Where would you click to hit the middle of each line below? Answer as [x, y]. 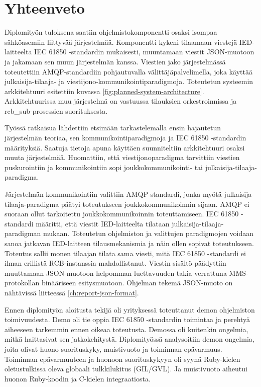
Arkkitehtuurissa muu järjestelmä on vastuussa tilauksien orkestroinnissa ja [121, 101]
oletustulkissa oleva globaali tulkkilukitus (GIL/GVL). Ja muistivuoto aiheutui [126, 369]
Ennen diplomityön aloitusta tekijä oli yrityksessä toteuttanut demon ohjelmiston [130, 309]
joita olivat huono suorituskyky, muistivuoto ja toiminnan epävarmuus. [113, 349]
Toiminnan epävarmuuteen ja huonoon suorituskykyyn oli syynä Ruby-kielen [122, 359]
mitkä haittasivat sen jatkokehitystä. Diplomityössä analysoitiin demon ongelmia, [129, 339]
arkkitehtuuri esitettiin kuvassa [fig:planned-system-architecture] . [104, 91]
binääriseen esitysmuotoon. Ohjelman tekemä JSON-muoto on [137, 283]
